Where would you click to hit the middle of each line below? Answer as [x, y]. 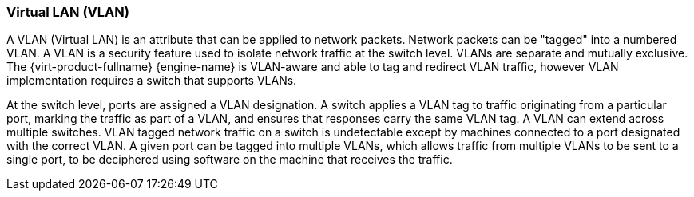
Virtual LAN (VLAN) [68, 12]
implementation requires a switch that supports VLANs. [152, 81]
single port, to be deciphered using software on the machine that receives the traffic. [230, 160]
